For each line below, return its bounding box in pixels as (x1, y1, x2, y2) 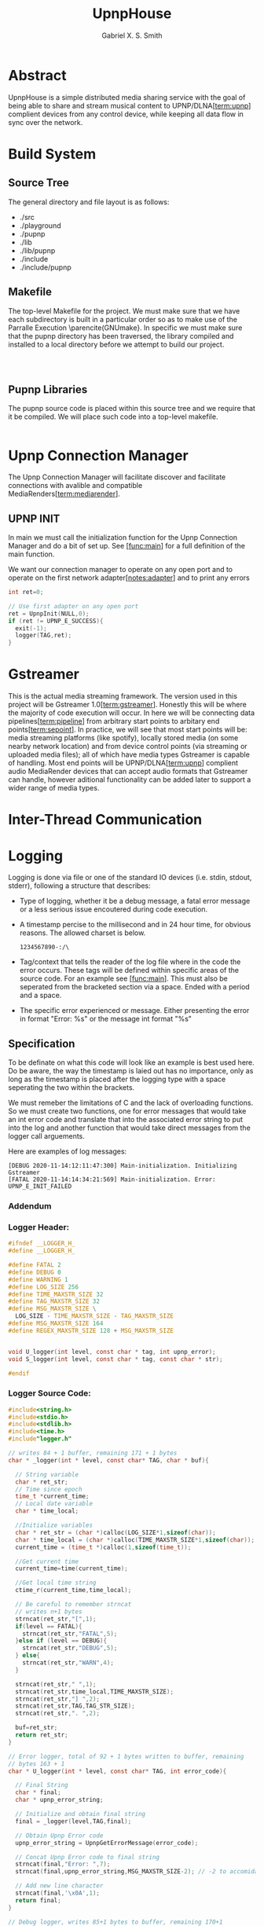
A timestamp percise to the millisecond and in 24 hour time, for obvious (19, 920, 251, 930)
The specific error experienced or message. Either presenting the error (19, 1006, 250, 1015)
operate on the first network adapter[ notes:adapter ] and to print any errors (8, 573, 250, 582)
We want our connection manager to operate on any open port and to (8, 565, 233, 574)
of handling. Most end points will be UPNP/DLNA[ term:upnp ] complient (8, 758, 238, 768)
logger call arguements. (8, 1132, 85, 1141)
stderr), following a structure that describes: (8, 881, 151, 890)
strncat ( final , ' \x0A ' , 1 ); (15, 1889, 101, 1898)
